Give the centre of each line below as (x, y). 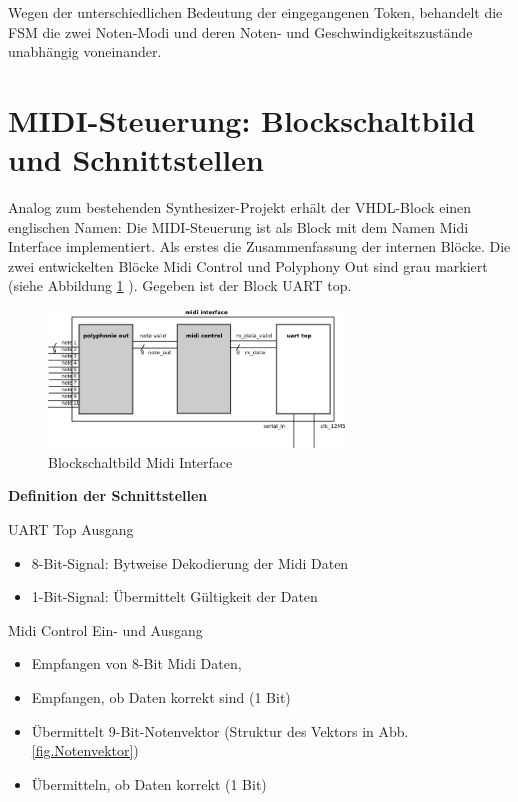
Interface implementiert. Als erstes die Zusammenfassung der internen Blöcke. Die (259, 246)
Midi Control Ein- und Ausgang (105, 629)
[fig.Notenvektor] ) (85, 750)
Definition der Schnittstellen (108, 495)
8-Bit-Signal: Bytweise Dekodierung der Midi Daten (190, 562)
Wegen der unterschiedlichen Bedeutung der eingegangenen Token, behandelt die (255, 12)
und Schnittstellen (136, 159)
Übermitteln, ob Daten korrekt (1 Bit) (149, 783)
